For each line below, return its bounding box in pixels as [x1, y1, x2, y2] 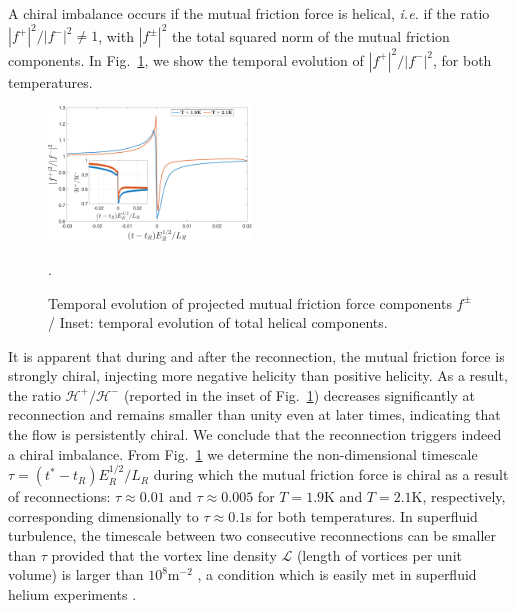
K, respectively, [411, 486, 506, 507]
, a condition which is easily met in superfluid [197, 564, 477, 585]
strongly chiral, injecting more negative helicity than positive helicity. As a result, [8, 365, 508, 386]
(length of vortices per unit [296, 544, 462, 565]
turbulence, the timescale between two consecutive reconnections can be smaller [8, 525, 497, 546]
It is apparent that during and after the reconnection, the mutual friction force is [8, 345, 505, 366]
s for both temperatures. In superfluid [246, 505, 478, 526]
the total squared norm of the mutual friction [172, 25, 450, 46]
